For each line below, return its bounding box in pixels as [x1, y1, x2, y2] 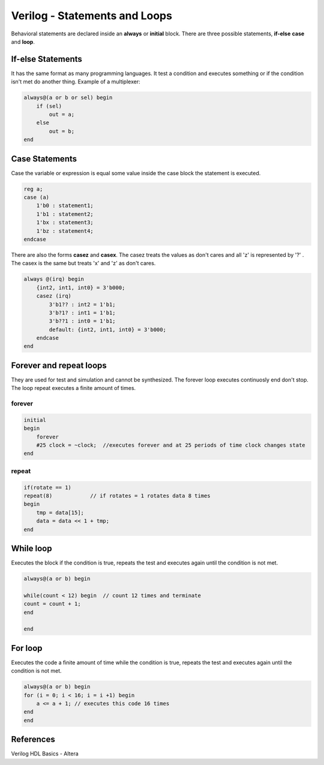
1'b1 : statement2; [36, 211, 94, 217]
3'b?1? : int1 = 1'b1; [49, 309, 116, 316]
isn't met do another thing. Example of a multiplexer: [11, 78, 140, 85]
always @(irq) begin [23, 276, 84, 283]
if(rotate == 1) [23, 484, 72, 491]
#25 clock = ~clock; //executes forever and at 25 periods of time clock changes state [36, 442, 305, 449]
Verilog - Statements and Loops [11, 9, 172, 22]
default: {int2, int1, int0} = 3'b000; [49, 326, 166, 333]
